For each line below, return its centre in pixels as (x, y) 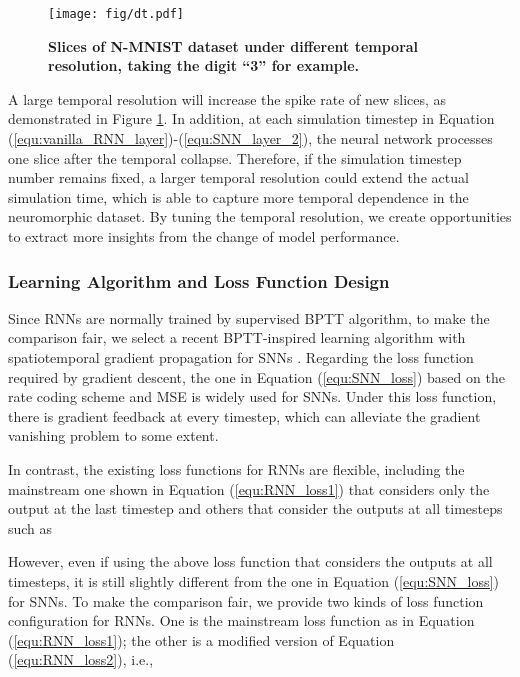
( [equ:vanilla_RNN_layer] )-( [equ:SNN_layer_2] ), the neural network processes (250, 138)
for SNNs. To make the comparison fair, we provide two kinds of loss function (246, 600)
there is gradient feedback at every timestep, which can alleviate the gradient (244, 415)
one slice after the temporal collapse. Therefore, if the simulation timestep (235, 157)
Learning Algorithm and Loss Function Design (199, 280)
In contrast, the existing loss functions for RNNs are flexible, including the (236, 468)
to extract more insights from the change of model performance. (204, 236)
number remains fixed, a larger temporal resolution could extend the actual (238, 177)
